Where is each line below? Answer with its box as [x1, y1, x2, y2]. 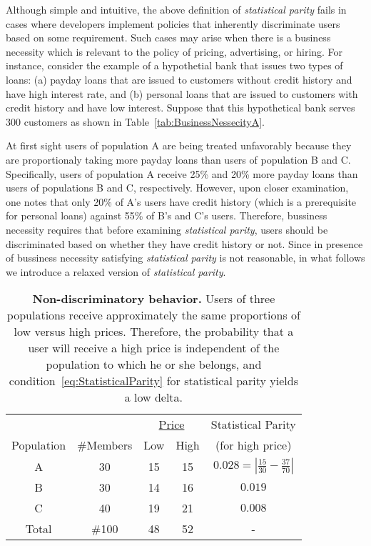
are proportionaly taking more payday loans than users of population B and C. [6, 152, 351, 167]
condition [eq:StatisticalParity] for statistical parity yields [9, 372, 299, 389]
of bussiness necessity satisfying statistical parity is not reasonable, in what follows [6, 250, 365, 265]
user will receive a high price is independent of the [28, 339, 280, 357]
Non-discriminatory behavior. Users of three [32, 290, 275, 307]
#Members [77, 437, 133, 454]
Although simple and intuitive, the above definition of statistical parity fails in [6, 2, 347, 16]
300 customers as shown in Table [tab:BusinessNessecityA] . [6, 114, 265, 129]
